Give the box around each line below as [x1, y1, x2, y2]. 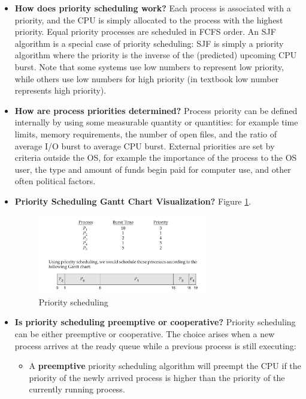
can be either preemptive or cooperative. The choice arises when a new [14, 327, 275, 340]
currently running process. [29, 383, 125, 395]
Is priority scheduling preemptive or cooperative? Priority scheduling [14, 316, 296, 328]
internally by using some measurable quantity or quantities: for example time [14, 116, 298, 128]
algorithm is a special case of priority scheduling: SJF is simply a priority [14, 37, 284, 49]
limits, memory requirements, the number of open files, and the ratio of [14, 127, 277, 140]
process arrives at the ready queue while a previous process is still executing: [14, 339, 296, 352]
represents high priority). [14, 84, 107, 97]
